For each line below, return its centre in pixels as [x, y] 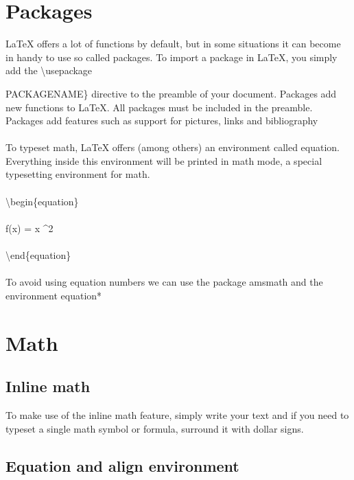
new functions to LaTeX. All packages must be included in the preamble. [159, 107]
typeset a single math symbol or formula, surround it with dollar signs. [155, 428]
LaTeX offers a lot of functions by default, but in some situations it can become [173, 44]
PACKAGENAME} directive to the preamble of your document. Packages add [171, 93]
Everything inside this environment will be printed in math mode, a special [164, 160]
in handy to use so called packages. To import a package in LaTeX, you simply [172, 57]
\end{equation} [38, 255]
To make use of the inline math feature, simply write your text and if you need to [177, 414]
